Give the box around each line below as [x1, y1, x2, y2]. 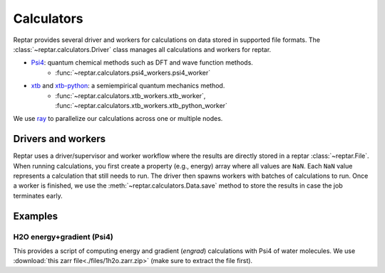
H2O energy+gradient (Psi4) [13, 232, 113, 242]
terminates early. [13, 191, 63, 200]
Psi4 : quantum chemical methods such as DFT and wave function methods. [31, 58, 253, 67]
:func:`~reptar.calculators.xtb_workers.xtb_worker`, [55, 91, 206, 100]
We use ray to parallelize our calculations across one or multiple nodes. [13, 114, 223, 123]
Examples [13, 210, 58, 222]
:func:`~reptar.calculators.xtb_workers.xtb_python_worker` [55, 101, 228, 109]
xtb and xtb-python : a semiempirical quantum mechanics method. [31, 82, 225, 90]
